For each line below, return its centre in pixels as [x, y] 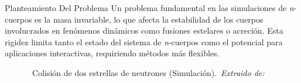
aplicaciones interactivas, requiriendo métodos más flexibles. [112, 53]
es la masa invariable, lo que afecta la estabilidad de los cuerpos [149, 19]
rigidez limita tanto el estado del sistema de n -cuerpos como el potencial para [144, 41]
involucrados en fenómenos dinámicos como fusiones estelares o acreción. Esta [144, 30]
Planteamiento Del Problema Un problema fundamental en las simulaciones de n [149, 8]
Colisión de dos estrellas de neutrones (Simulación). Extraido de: [148, 72]
